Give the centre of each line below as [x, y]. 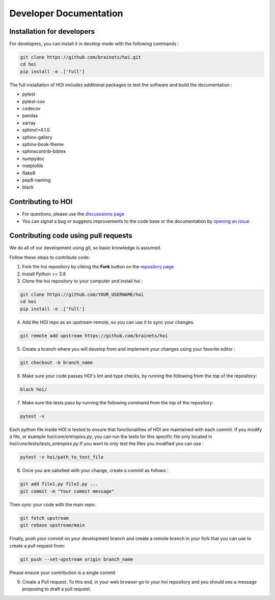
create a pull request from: [37, 546]
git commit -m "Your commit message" [67, 491]
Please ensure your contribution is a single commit [62, 572]
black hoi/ [34, 389]
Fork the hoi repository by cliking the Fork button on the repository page [98, 267]
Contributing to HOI [41, 202]
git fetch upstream [44, 518]
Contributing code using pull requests [71, 236]
